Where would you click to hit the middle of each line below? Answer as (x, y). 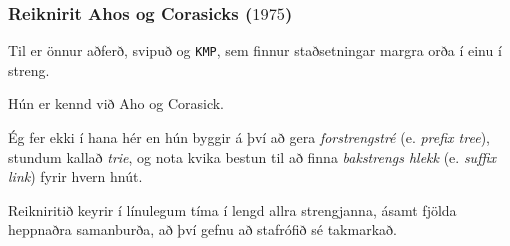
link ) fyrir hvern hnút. (75, 176)
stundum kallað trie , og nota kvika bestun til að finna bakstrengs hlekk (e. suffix (252, 156)
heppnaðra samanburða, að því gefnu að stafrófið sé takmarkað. (202, 229)
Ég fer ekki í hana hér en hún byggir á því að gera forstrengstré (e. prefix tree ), (249, 137)
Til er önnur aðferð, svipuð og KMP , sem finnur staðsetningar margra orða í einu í (255, 50)
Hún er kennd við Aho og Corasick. (116, 103)
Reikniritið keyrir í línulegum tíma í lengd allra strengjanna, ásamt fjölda (232, 209)
